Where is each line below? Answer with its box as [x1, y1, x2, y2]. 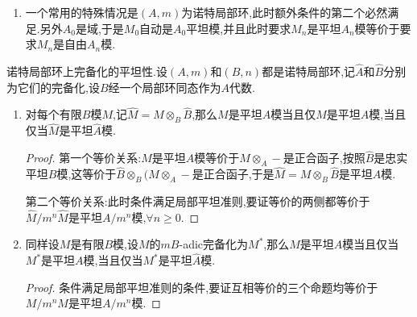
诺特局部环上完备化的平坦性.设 [6, 63, 167, 79]
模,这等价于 [56, 165, 117, 182]
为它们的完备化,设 [6, 78, 100, 95]
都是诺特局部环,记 [262, 63, 356, 79]
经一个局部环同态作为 [108, 78, 221, 95]
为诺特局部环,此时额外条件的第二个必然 [181, 4, 388, 20]
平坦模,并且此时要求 [186, 19, 291, 36]
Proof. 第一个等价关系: [25, 149, 142, 166]
